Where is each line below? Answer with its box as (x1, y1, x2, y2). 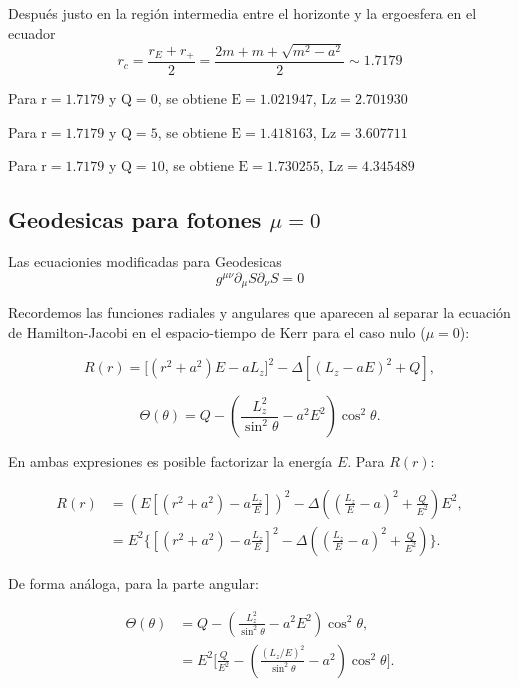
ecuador (8, 22, 56, 43)
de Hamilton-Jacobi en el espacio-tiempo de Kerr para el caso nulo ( (8, 321, 426, 342)
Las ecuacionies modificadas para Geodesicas (8, 251, 282, 272)
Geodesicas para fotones (8, 204, 262, 235)
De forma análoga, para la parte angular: (8, 572, 259, 593)
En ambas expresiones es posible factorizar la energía (8, 451, 333, 472)
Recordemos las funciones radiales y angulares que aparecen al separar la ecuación (8, 302, 511, 323)
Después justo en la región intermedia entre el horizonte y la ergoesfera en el (8, 3, 477, 23)
